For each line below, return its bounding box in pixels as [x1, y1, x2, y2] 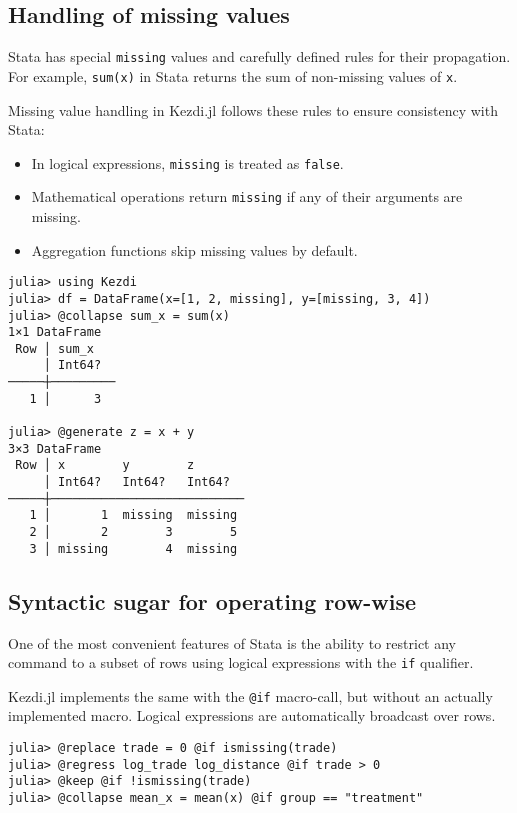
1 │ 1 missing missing [29, 508, 238, 523]
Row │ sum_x [15, 341, 94, 356]
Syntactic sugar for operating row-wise [8, 585, 416, 616]
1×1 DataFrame [8, 325, 102, 340]
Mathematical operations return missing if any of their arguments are [31, 186, 463, 207]
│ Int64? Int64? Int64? [43, 475, 230, 490]
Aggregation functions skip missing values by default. [31, 239, 358, 260]
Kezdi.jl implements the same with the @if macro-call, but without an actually [8, 685, 493, 706]
